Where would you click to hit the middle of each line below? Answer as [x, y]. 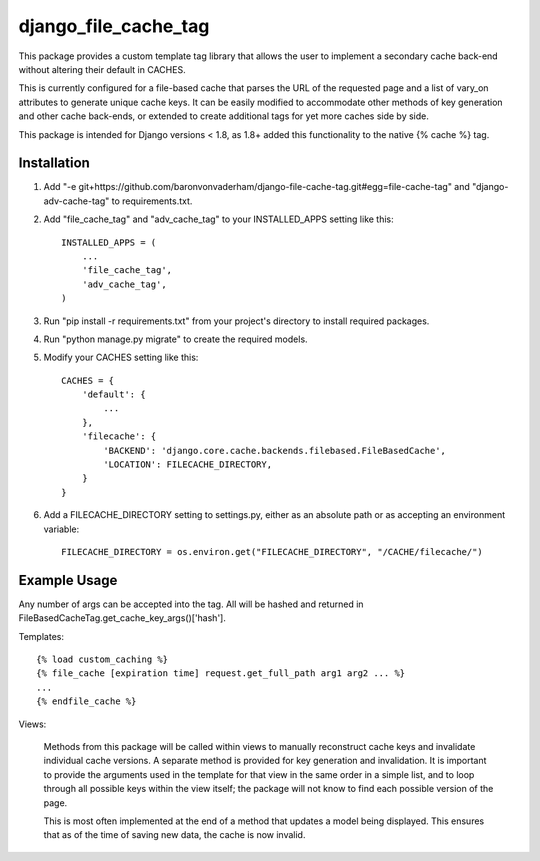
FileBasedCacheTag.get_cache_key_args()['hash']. [122, 618]
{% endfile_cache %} [86, 701]
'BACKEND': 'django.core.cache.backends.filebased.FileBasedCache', [275, 450]
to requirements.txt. [152, 201]
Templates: [41, 636]
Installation [54, 163]
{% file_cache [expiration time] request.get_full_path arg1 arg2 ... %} [221, 673]
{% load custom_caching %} [102, 659]
